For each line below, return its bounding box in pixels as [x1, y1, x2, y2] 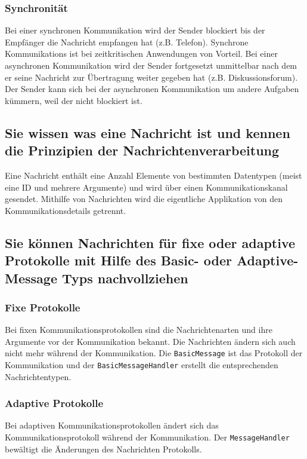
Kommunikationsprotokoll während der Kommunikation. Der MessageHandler [5, 431, 290, 443]
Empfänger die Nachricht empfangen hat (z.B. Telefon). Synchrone [5, 35, 249, 48]
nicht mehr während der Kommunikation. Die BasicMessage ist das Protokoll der [5, 347, 303, 359]
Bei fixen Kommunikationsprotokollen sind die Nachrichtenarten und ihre [5, 323, 272, 336]
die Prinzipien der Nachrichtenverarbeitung [5, 141, 280, 160]
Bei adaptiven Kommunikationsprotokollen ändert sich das [5, 419, 219, 432]
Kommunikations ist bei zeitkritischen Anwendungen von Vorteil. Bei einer [5, 47, 278, 60]
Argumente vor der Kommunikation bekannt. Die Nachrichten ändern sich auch [5, 335, 296, 347]
